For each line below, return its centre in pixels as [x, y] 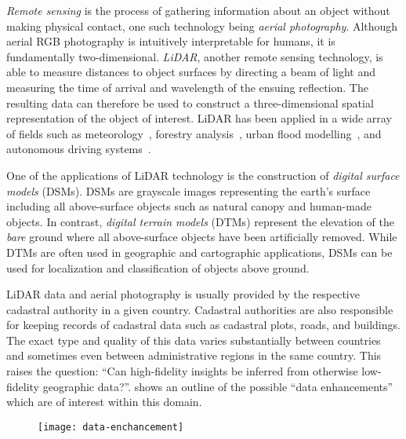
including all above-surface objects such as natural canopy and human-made [189, 206]
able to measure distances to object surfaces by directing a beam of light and [191, 72]
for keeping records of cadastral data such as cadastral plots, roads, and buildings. [203, 325]
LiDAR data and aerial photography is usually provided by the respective [183, 294]
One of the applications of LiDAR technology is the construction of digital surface [203, 175]
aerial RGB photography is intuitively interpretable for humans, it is [171, 41]
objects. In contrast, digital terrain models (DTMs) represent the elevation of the [200, 221]
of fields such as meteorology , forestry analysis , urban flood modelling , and [194, 133]
